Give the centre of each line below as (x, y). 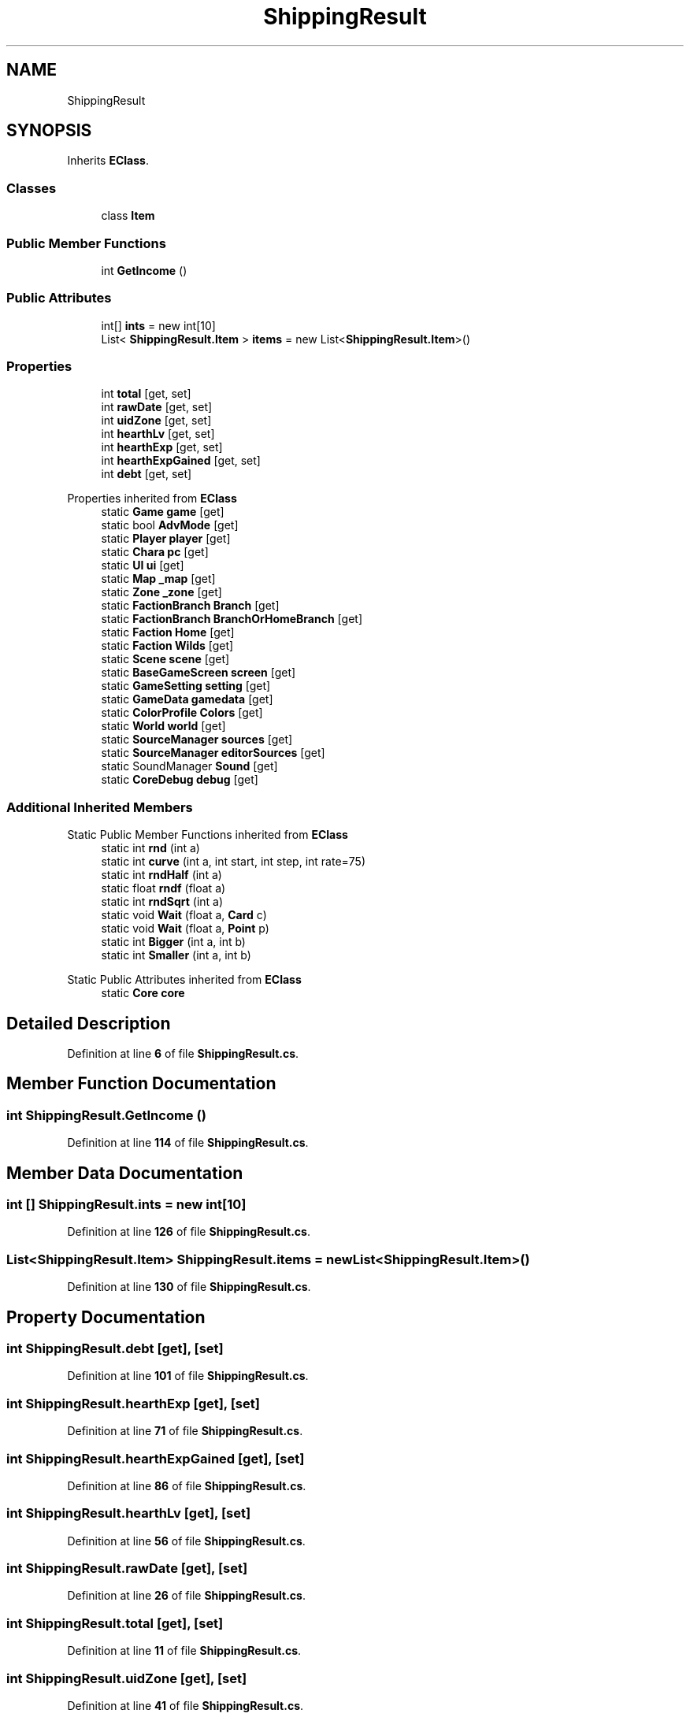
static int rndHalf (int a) (161, 875)
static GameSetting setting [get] (186, 686)
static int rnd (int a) (150, 848)
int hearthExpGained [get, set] (181, 461)
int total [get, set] (146, 394)
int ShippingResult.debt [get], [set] (115, 1349)
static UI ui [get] (143, 566)
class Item (128, 216)
